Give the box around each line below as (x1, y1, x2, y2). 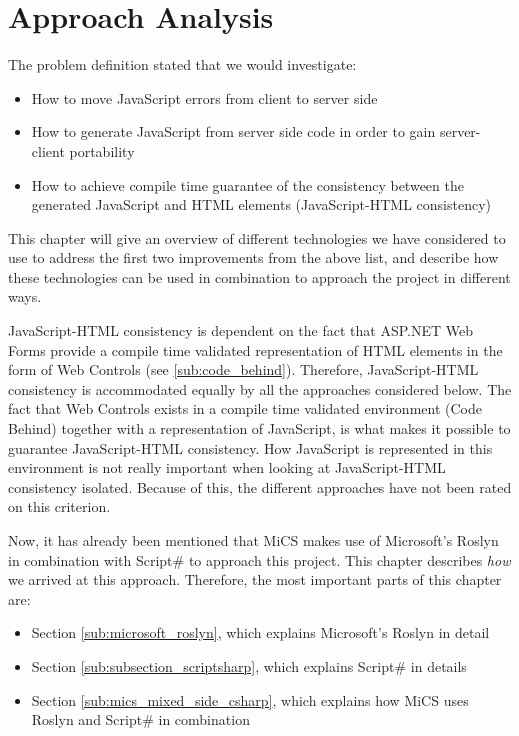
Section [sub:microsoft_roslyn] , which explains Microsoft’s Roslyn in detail (31, 622, 490, 643)
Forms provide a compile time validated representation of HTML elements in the (8, 339, 503, 360)
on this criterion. (8, 496, 111, 517)
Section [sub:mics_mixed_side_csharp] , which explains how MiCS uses (31, 689, 469, 710)
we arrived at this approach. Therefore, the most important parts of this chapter (8, 569, 502, 590)
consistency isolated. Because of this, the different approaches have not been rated (8, 476, 512, 497)
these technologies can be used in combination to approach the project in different (8, 266, 511, 287)
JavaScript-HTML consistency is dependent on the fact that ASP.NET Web (8, 320, 474, 341)
